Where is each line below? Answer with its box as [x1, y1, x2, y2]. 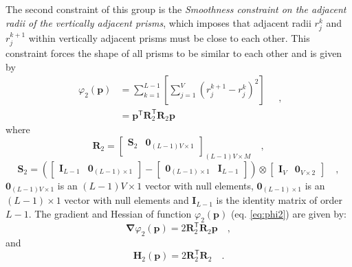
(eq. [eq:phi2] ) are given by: [230, 206, 347, 220]
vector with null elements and [64, 193, 189, 207]
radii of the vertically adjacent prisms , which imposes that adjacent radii [5, 15, 311, 30]
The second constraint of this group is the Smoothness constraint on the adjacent [5, 2, 346, 16]
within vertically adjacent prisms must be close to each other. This [28, 30, 310, 45]
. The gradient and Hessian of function [28, 206, 192, 220]
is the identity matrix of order [216, 193, 342, 207]
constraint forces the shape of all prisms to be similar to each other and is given [5, 46, 342, 60]
